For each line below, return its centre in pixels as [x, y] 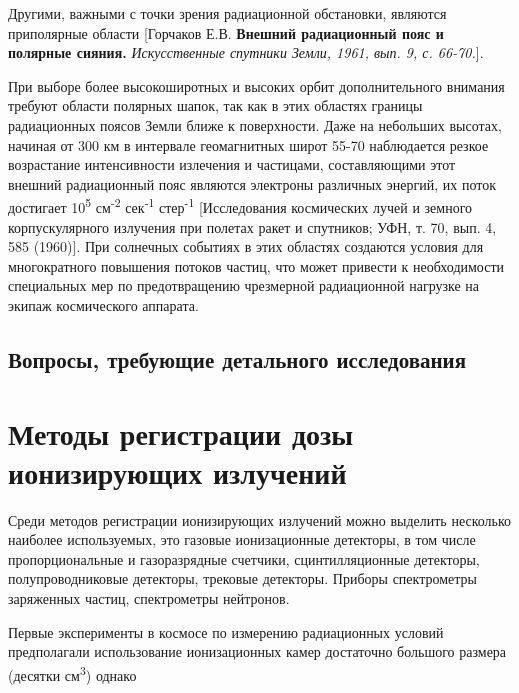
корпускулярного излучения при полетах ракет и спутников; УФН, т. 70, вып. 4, [252, 226]
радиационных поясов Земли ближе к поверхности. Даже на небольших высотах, [255, 124]
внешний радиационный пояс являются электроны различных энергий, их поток [252, 183]
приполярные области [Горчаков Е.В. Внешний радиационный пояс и [226, 32]
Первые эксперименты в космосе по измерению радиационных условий [226, 631]
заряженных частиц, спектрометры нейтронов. [149, 598]
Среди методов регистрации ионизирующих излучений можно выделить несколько [260, 519]
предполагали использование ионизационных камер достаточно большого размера [257, 651]
